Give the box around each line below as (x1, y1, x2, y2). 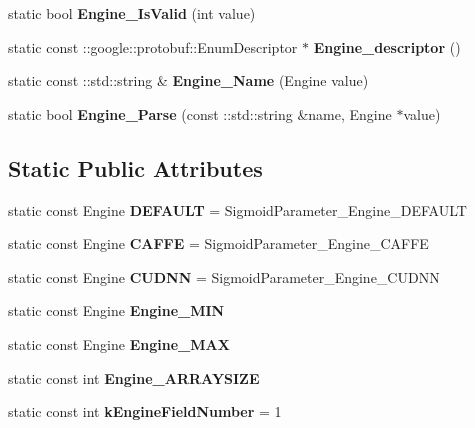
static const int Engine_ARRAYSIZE (8, 367, 260, 388)
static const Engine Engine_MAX (8, 333, 230, 354)
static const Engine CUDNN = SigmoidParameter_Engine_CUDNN (8, 266, 440, 287)
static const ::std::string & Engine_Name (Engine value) (8, 70, 369, 91)
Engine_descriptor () (313, 36, 461, 57)
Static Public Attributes (8, 152, 263, 183)
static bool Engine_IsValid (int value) (8, 3, 256, 23)
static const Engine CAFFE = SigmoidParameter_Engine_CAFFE (8, 233, 429, 254)
